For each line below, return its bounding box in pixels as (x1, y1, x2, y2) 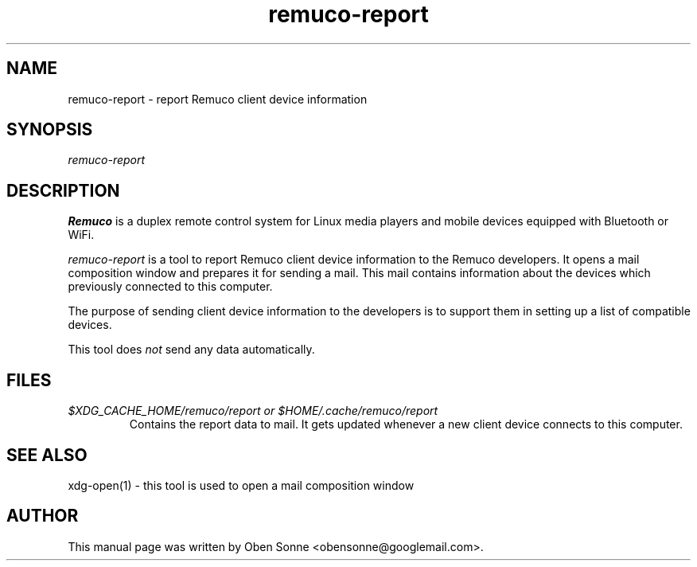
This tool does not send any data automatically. (68, 342, 315, 357)
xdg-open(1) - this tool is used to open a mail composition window (68, 478, 415, 492)
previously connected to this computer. (68, 280, 273, 294)
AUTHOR (6, 506, 79, 526)
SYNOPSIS (6, 119, 93, 140)
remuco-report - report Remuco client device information (68, 92, 368, 106)
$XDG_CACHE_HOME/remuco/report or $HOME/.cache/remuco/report (68, 404, 438, 418)
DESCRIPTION (6, 180, 120, 201)
